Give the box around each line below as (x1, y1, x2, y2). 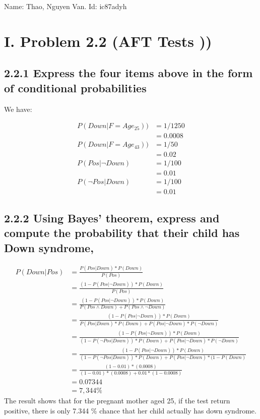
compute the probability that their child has (4, 225, 240, 241)
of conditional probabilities (4, 80, 147, 95)
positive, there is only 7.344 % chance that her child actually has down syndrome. (4, 405, 256, 415)
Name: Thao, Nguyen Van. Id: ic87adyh (4, 1, 127, 11)
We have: (4, 103, 32, 114)
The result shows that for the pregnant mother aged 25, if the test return (4, 395, 230, 406)
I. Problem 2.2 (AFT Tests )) (4, 30, 212, 51)
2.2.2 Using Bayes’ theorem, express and (4, 210, 220, 225)
